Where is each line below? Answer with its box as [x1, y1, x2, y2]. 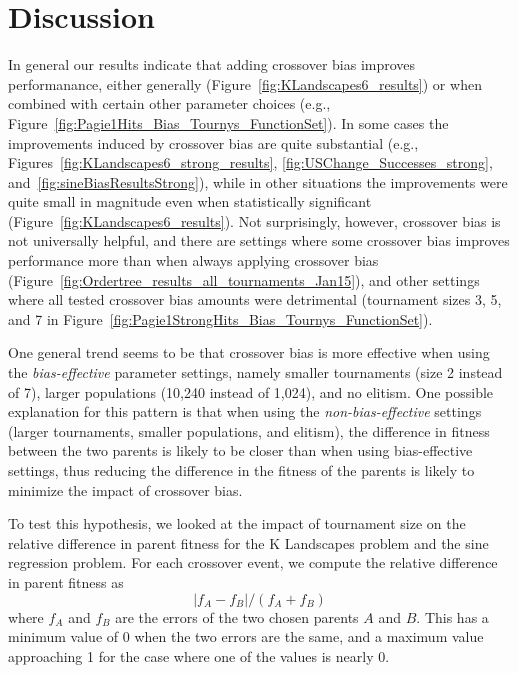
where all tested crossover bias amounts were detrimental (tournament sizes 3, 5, [8, 289, 502, 310]
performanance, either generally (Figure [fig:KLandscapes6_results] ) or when [8, 73, 482, 94]
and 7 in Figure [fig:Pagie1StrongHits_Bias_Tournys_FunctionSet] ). [8, 308, 433, 329]
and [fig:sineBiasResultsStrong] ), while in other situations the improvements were [8, 171, 508, 192]
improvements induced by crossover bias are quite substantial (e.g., [8, 132, 419, 153]
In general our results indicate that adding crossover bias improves [8, 54, 416, 75]
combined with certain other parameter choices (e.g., [8, 93, 331, 114]
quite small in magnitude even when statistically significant [8, 191, 372, 212]
